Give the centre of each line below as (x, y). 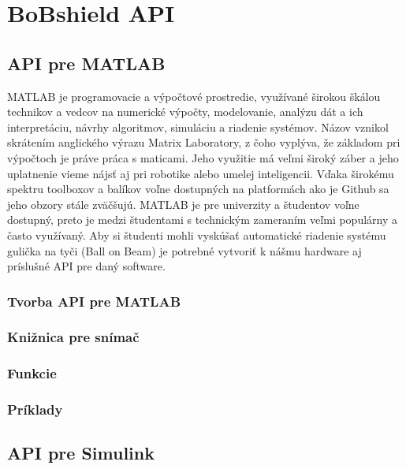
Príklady (35, 409)
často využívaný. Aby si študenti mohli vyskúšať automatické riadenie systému (197, 234)
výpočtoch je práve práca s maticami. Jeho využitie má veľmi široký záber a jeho (203, 157)
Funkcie (32, 373)
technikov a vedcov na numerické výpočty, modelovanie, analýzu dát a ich (185, 112)
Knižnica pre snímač (73, 337)
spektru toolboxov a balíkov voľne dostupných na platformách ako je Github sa (198, 189)
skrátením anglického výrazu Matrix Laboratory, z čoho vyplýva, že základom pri (204, 142)
